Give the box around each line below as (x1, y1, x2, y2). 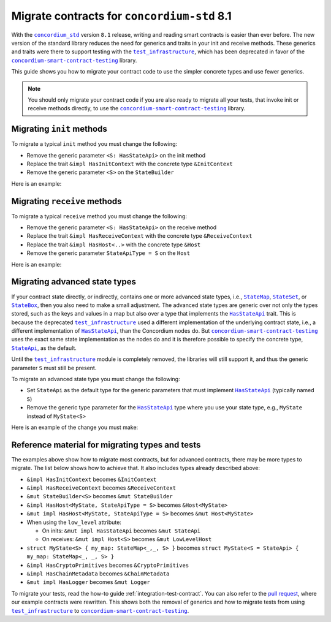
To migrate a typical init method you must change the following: (11, 140, 178, 148)
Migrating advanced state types (11, 276, 137, 287)
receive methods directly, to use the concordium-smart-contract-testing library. (28, 105, 246, 112)
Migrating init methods (11, 124, 107, 134)
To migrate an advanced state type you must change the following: (11, 376, 180, 383)
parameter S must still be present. (11, 364, 97, 371)
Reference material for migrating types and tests (11, 439, 201, 450)
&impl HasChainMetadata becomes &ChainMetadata (26, 570, 170, 577)
